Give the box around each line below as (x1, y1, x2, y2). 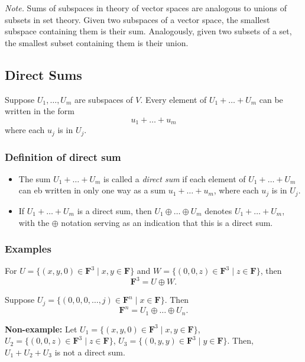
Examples (5, 241, 51, 256)
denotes (205, 204, 232, 216)
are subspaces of (74, 93, 133, 105)
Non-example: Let (5, 322, 77, 335)
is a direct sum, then (77, 204, 152, 216)
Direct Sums (5, 65, 82, 83)
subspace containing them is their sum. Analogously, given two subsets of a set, (5, 25, 292, 37)
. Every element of (140, 93, 207, 105)
